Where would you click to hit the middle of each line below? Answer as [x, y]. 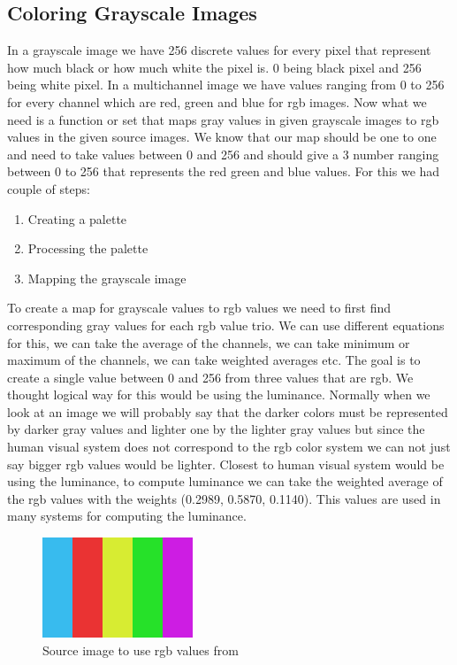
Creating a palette [77, 218]
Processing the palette [88, 248]
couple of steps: [49, 188]
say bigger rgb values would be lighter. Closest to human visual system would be [226, 464]
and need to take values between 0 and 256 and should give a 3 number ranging [223, 154]
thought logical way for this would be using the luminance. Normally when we [219, 394]
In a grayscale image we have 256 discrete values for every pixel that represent [219, 50]
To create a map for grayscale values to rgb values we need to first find [199, 308]
